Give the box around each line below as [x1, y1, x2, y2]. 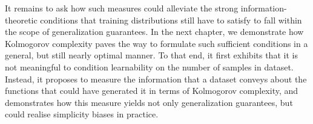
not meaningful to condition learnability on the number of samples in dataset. [5, 60, 294, 73]
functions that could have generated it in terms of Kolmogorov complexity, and [5, 84, 298, 97]
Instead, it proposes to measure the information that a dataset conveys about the [5, 72, 307, 85]
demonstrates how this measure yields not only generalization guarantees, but [5, 96, 293, 108]
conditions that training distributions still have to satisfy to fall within [40, 13, 302, 26]
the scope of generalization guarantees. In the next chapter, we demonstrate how [5, 25, 304, 38]
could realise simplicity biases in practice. [5, 108, 159, 120]
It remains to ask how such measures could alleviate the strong [5, 2, 239, 14]
